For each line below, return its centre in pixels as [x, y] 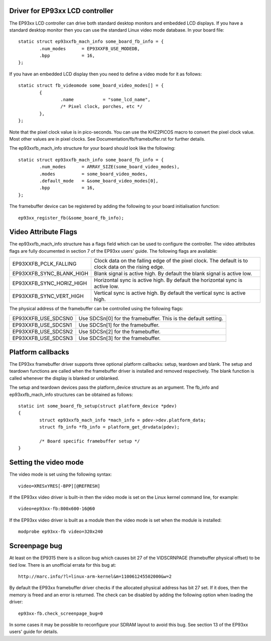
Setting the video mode [46, 462]
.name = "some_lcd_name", [105, 100]
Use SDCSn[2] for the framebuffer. [119, 332]
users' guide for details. [34, 632]
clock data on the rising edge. [129, 267]
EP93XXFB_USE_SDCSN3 [43, 338]
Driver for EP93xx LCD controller [61, 11]
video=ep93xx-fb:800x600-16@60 [57, 509]
